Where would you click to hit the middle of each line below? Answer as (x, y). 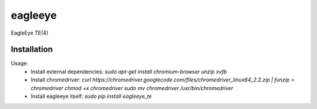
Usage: (20, 63)
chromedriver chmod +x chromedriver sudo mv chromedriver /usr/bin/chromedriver (132, 88)
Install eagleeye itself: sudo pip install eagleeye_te (91, 96)
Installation (32, 50)
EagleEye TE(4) (30, 33)
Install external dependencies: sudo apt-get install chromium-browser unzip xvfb (129, 71)
